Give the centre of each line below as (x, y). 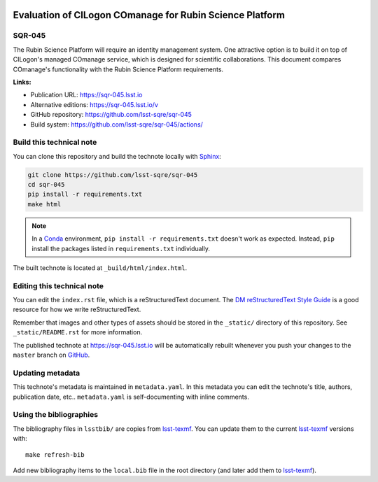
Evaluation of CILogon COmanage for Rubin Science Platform (149, 15)
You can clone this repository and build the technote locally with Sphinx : (117, 156)
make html (44, 204)
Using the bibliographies (55, 415)
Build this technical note (55, 142)
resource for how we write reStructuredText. (77, 310)
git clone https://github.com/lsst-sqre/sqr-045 (113, 175)
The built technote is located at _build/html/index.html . (100, 268)
